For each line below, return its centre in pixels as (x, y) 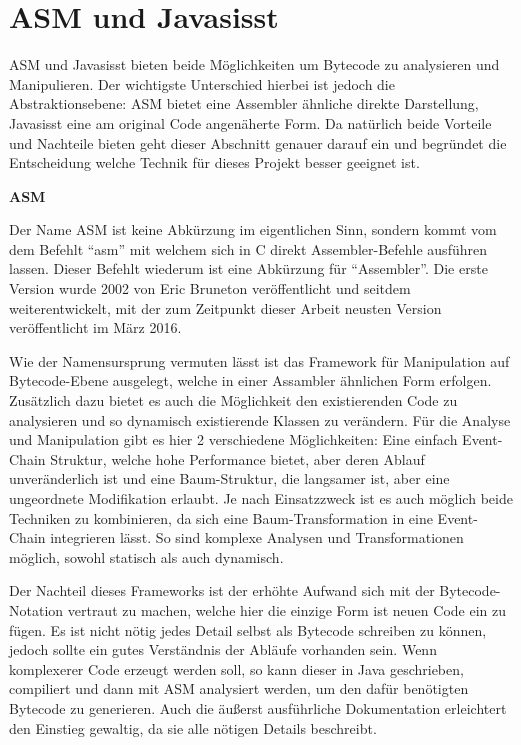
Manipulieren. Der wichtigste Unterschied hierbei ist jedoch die (202, 83)
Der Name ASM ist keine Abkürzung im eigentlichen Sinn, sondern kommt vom (253, 229)
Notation (36, 609)
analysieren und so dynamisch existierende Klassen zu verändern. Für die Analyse (260, 419)
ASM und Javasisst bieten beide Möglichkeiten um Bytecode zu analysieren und (254, 64)
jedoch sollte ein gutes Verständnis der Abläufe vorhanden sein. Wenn (223, 649)
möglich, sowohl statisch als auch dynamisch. (146, 556)
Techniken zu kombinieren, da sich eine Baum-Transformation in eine (221, 517)
